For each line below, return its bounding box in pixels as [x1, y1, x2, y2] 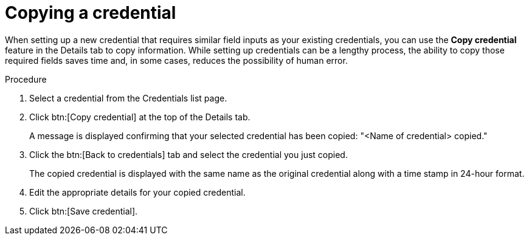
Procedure [5, 74, 47, 84]
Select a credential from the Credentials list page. [29, 92, 227, 103]
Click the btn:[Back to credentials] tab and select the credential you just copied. [29, 149, 348, 160]
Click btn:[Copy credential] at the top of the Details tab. [29, 111, 251, 122]
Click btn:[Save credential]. [29, 205, 138, 216]
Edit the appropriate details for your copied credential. [29, 187, 246, 197]
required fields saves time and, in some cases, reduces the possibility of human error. [5, 55, 348, 66]
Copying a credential [5, 2, 176, 23]
